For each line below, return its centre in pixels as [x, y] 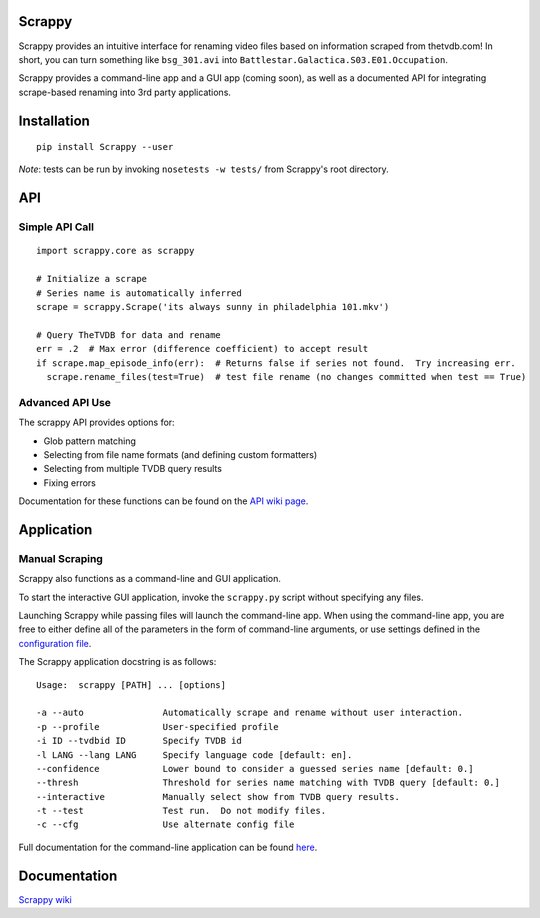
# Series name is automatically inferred [139, 293]
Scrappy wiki [45, 899]
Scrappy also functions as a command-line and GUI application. [150, 579]
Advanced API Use [65, 402]
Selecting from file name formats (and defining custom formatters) [180, 454]
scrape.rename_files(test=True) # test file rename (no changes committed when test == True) [286, 376]
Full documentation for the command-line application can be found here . [168, 847]
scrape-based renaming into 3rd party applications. [125, 92]
